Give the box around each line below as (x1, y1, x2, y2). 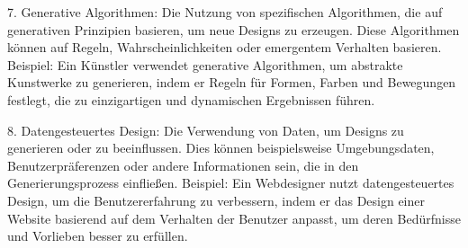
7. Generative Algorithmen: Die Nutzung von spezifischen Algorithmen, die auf (7, 3, 443, 21)
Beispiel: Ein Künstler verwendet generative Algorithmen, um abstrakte (7, 55, 403, 74)
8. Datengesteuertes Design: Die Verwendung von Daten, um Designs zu (7, 120, 404, 139)
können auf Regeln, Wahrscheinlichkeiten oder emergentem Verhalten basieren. (7, 38, 442, 57)
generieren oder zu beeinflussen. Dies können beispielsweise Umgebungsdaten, (7, 138, 435, 157)
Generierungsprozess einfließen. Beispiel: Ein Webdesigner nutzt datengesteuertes (7, 173, 454, 192)
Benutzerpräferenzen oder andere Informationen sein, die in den (7, 155, 359, 174)
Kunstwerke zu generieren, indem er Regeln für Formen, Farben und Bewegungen (7, 73, 456, 92)
